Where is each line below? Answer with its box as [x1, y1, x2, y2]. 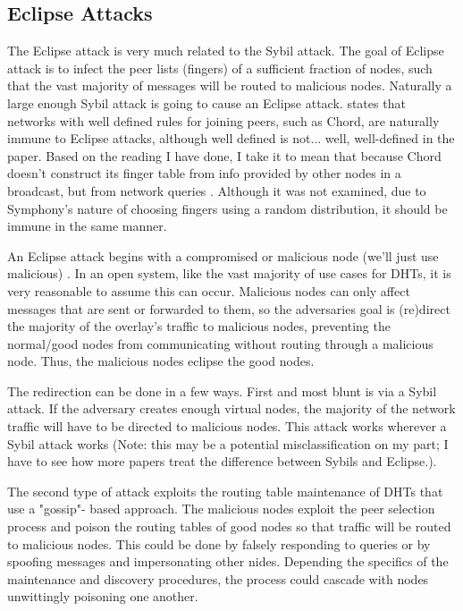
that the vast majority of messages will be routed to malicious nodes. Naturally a [7, 76, 452, 95]
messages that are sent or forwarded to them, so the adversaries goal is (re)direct [7, 299, 450, 318]
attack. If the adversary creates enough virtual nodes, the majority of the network [7, 399, 456, 418]
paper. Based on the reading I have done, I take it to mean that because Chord [7, 146, 442, 165]
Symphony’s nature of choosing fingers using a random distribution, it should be [7, 199, 448, 217]
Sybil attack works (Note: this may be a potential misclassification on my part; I [7, 434, 449, 453]
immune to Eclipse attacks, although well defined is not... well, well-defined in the [7, 129, 455, 148]
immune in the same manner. [7, 216, 167, 235]
